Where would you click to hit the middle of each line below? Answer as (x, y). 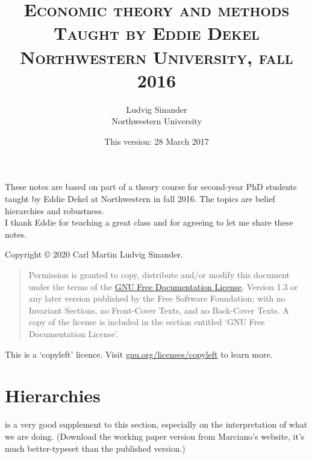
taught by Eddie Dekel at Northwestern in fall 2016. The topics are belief (140, 199)
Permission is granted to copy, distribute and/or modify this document (159, 275)
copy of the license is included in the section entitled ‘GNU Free (147, 322)
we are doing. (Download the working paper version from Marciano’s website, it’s (155, 436)
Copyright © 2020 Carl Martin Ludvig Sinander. (94, 254)
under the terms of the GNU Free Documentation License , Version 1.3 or (163, 286)
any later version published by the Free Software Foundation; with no (157, 298)
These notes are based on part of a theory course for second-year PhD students (151, 187)
